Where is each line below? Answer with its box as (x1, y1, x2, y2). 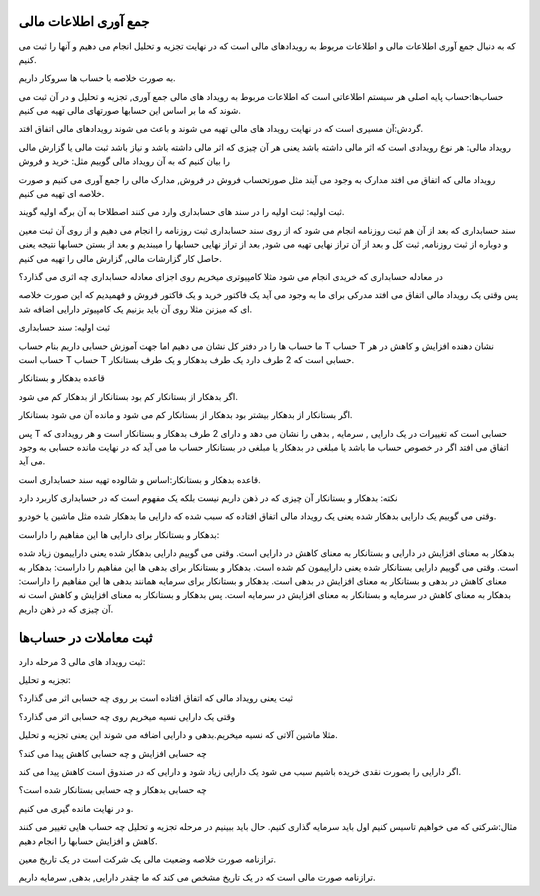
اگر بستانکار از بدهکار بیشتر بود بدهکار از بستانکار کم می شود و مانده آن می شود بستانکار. (18, 409, 353, 421)
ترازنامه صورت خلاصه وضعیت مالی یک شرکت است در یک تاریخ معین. (18, 853, 277, 865)
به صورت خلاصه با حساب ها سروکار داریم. (18, 72, 176, 84)
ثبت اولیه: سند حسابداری (18, 321, 110, 334)
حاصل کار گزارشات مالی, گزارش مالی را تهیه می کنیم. (18, 252, 222, 264)
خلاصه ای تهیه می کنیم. (18, 188, 105, 200)
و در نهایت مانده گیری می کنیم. (18, 802, 134, 814)
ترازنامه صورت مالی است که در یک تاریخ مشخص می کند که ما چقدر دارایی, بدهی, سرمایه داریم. (18, 871, 376, 884)
